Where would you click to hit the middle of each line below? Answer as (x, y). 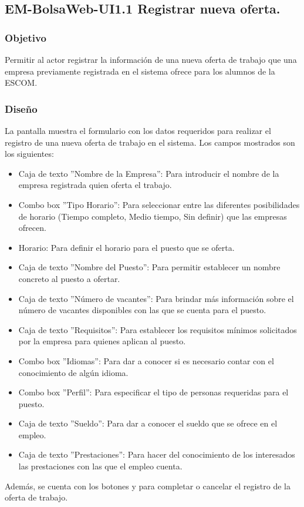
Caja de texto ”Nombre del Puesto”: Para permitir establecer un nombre (149, 267)
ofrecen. (32, 228)
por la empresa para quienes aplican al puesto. (102, 341)
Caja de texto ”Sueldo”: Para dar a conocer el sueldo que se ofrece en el (148, 423)
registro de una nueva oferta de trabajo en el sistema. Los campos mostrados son (150, 142)
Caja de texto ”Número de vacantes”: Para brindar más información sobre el (156, 298)
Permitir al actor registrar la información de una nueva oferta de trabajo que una (151, 59)
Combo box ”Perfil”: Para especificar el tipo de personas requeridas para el (153, 392)
